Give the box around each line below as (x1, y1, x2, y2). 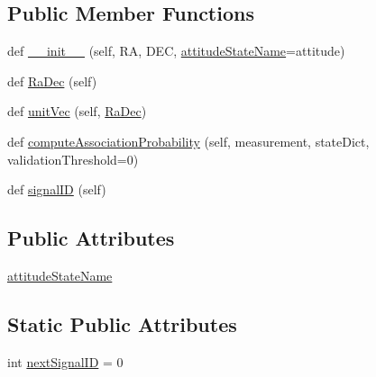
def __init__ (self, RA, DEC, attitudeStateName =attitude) (7, 41, 345, 60)
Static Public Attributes (7, 310, 237, 337)
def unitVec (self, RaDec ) (7, 102, 147, 121)
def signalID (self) (7, 180, 106, 199)
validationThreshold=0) (7, 149, 139, 168)
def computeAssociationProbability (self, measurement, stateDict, (7, 131, 370, 150)
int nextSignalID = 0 (7, 352, 124, 371)
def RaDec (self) (7, 71, 97, 90)
